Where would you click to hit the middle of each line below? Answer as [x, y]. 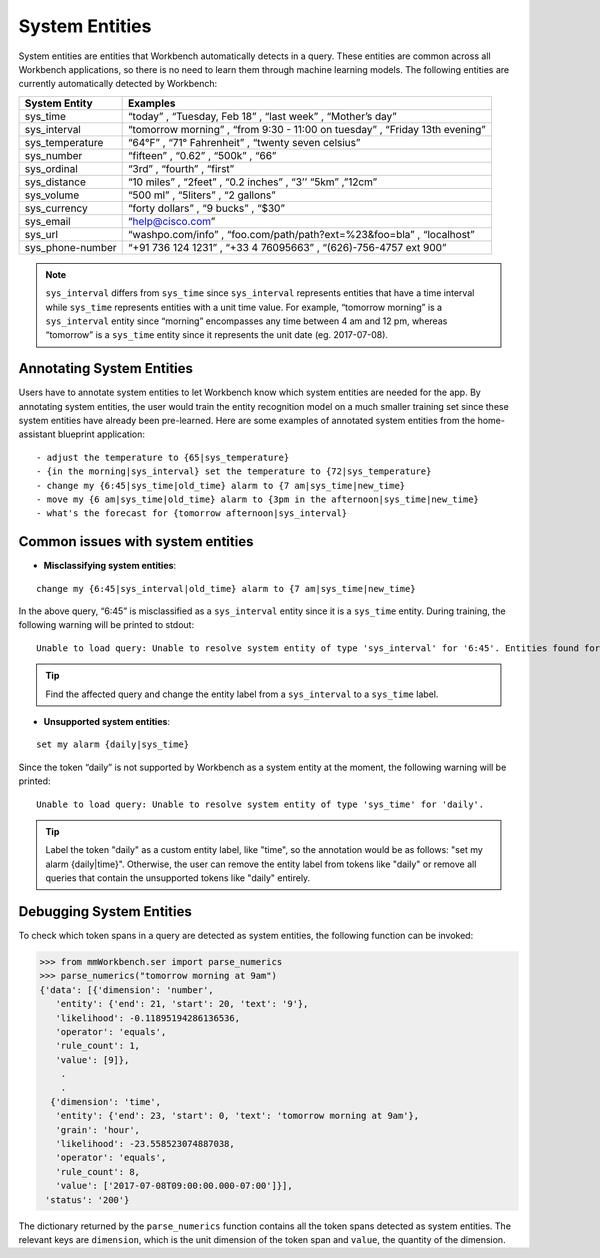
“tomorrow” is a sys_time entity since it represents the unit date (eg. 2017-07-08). [217, 335]
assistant [37, 434]
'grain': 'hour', [97, 1129]
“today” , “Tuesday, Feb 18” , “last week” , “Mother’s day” [262, 116]
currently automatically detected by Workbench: [118, 84]
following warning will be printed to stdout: [106, 625]
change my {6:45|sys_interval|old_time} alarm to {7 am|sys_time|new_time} [226, 588]
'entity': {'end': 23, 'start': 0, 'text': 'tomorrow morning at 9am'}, [237, 1116]
